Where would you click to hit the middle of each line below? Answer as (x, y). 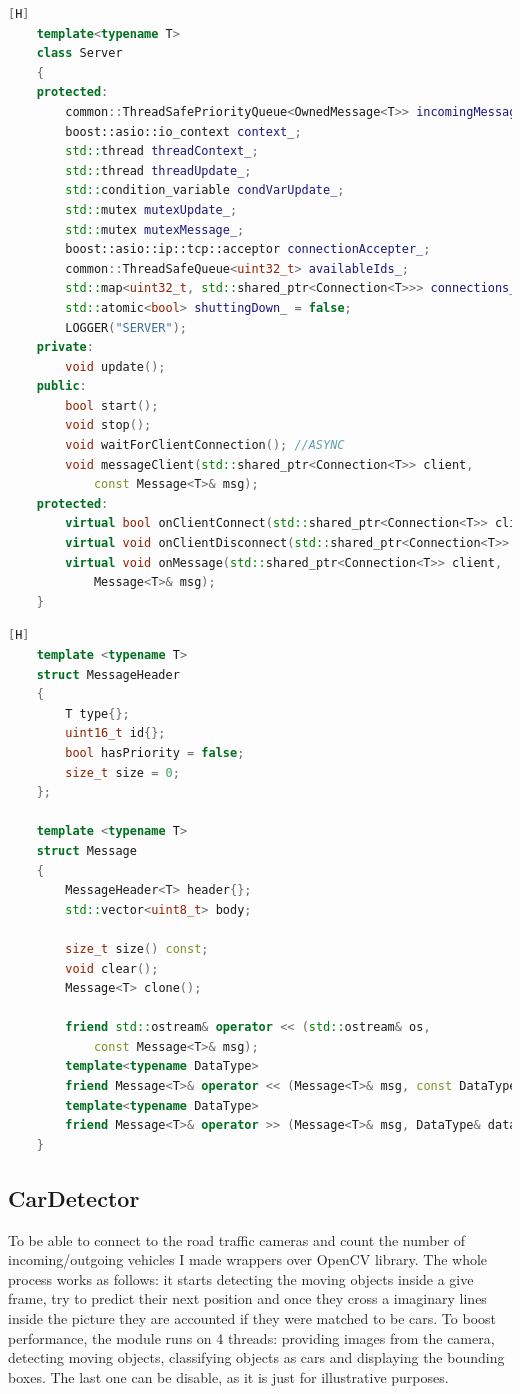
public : (61, 386)
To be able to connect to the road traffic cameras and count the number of (237, 1239)
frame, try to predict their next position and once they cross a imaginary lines (247, 1298)
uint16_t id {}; (115, 733)
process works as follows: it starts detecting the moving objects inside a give (241, 1278)
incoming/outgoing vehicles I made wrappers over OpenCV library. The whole (248, 1259)
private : (65, 347)
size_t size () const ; (137, 948)
